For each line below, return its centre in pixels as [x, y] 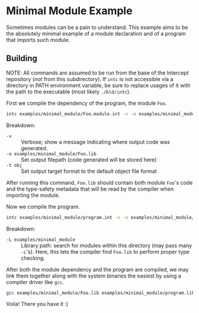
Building [22, 58]
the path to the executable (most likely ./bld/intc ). [69, 91]
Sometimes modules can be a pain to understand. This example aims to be [97, 27]
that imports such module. [38, 40]
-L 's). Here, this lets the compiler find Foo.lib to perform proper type [105, 251]
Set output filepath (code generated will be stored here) [89, 159]
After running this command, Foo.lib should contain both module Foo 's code [99, 182]
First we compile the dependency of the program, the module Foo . [86, 103]
